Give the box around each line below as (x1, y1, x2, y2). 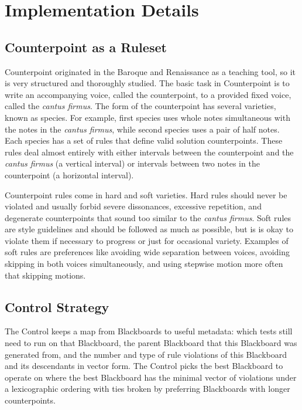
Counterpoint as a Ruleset (5, 38, 167, 56)
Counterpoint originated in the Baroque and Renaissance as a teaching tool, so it (5, 65, 296, 77)
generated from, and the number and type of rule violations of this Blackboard (5, 348, 287, 360)
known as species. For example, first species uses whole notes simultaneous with (5, 111, 290, 123)
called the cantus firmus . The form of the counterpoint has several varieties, (5, 100, 276, 112)
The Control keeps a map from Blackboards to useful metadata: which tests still (5, 325, 293, 337)
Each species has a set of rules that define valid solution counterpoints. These (5, 134, 283, 147)
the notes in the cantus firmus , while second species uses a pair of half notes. (5, 123, 280, 135)
